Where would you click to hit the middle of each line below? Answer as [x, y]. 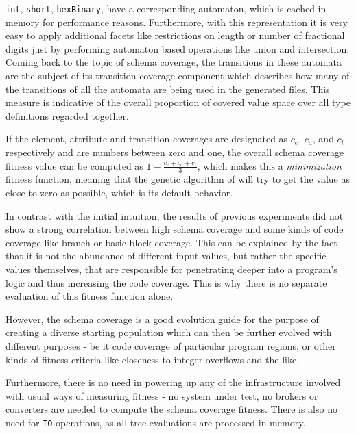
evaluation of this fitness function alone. [90, 296]
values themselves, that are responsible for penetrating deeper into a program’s [171, 269]
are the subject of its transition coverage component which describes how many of [178, 76]
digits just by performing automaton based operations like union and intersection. [178, 48]
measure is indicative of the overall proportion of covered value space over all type [178, 102]
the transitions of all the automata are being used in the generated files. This [168, 89]
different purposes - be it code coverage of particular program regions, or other [171, 345]
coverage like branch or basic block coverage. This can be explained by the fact [171, 242]
